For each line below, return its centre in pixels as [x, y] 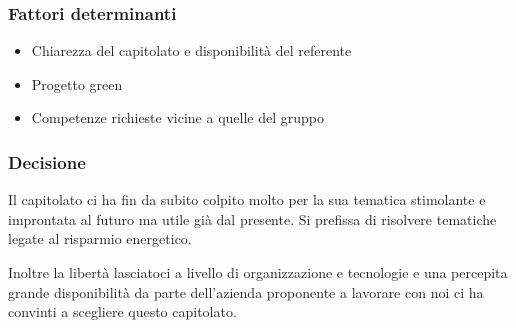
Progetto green [77, 83]
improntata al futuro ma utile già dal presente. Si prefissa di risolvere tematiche [252, 218]
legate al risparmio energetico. [100, 238]
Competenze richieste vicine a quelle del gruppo [177, 117]
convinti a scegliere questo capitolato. [122, 311]
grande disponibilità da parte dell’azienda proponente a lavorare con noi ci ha [246, 291]
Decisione [47, 161]
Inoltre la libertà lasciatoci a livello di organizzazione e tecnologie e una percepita [258, 272]
